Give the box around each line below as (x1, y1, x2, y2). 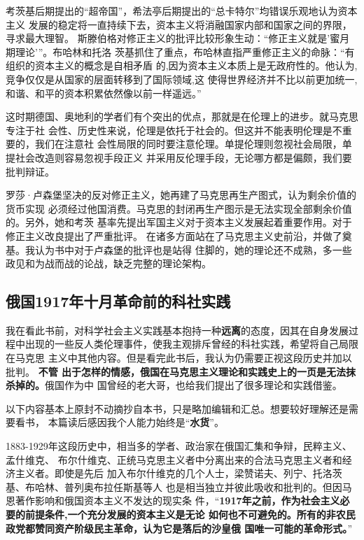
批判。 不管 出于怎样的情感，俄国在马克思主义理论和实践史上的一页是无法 (6, 364, 346, 378)
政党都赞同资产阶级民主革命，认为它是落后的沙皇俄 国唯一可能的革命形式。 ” (6, 520, 352, 535)
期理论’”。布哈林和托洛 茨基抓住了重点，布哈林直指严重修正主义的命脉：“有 (6, 44, 355, 59)
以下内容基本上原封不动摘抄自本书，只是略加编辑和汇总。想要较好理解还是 (6, 401, 349, 415)
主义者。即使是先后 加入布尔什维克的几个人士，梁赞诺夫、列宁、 (15, 466, 313, 481)
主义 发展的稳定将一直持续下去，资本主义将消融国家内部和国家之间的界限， (6, 17, 352, 31)
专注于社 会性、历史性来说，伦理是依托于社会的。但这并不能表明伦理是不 (6, 122, 342, 137)
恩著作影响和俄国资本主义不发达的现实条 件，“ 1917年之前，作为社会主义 (6, 493, 340, 508)
